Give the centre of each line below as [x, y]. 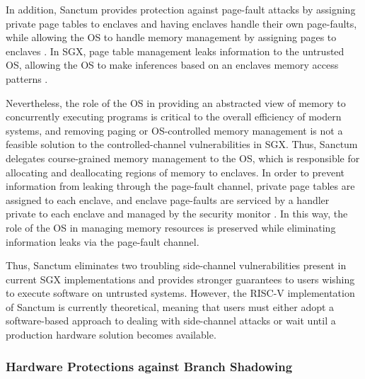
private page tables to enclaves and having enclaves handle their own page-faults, [181, 23]
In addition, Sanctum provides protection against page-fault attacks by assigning [181, 9]
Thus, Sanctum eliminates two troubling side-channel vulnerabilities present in [176, 265]
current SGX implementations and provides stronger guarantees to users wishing [180, 279]
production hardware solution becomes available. [111, 335]
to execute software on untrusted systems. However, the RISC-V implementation [180, 293]
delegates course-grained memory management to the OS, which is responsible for [183, 158]
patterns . [27, 78]
